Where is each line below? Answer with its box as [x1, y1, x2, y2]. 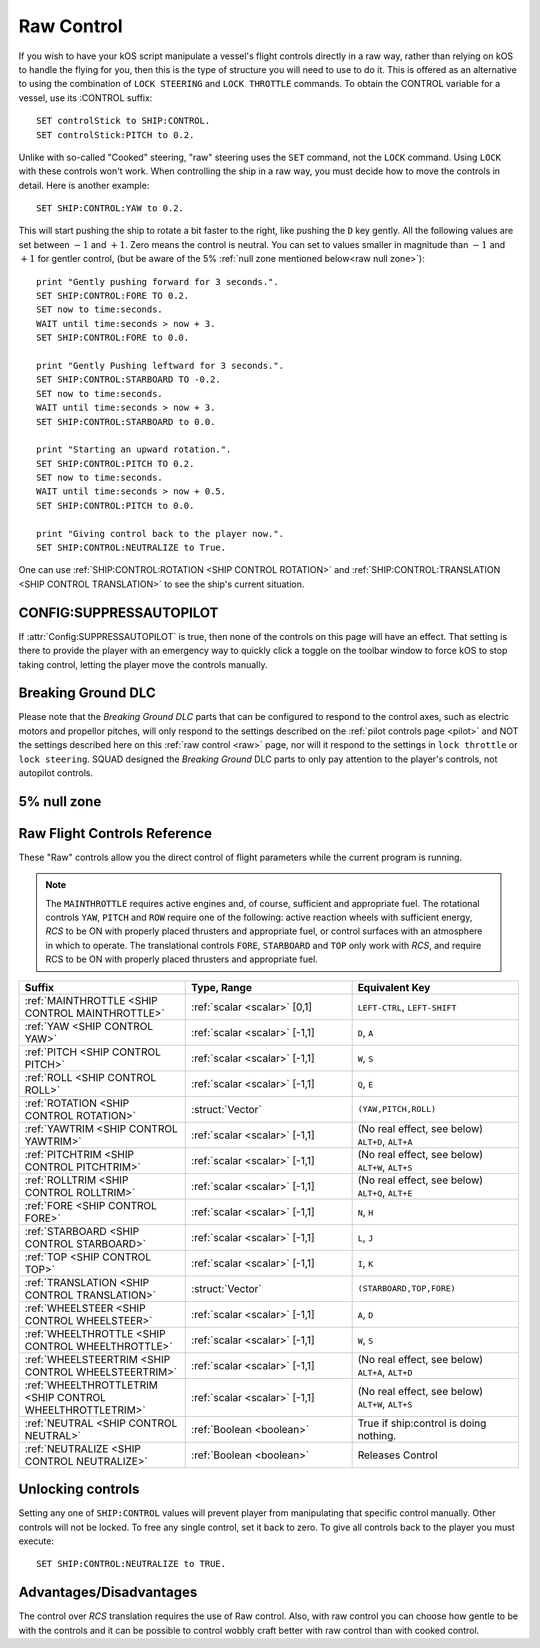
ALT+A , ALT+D [357, 1365, 413, 1379]
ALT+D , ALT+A [357, 1134, 413, 1148]
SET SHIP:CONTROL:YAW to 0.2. [36, 203, 185, 214]
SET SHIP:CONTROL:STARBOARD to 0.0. [36, 416, 216, 427]
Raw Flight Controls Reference [18, 825, 212, 842]
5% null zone [18, 793, 102, 810]
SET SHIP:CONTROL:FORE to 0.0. [36, 332, 190, 344]
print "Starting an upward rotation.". [36, 444, 232, 455]
